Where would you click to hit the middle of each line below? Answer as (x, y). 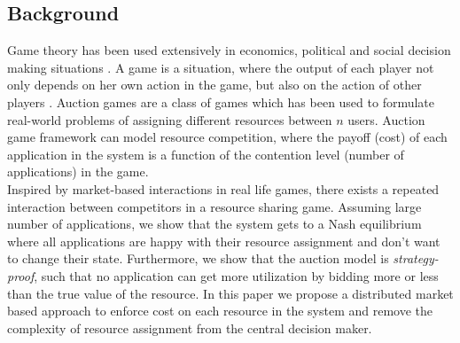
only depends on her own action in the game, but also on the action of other (214, 85)
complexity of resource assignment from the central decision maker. (190, 327)
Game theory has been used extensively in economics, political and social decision (229, 50)
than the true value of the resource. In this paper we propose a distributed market (230, 293)
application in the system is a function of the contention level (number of (206, 154)
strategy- (416, 258)
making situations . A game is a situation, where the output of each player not (221, 67)
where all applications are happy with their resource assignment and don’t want (224, 241)
